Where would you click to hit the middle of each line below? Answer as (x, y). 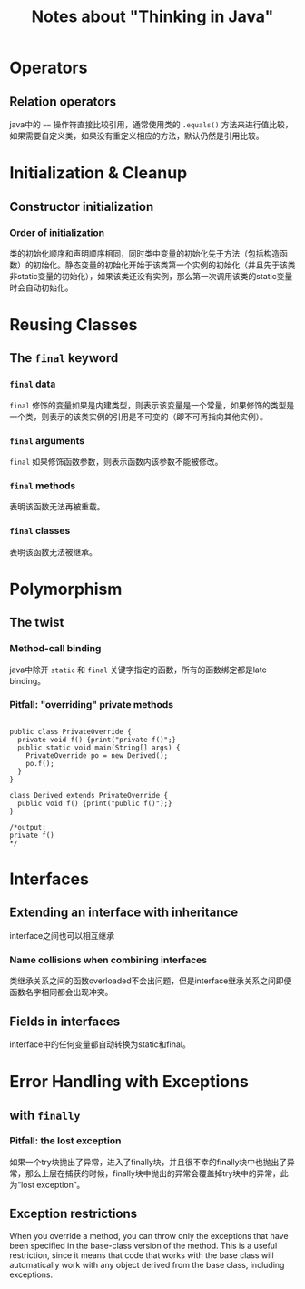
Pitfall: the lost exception (65, 1141)
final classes (40, 531)
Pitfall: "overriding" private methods (92, 705)
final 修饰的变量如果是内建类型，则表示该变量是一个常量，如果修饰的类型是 (152, 405)
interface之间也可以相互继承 (62, 935)
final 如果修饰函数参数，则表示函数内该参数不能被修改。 (116, 462)
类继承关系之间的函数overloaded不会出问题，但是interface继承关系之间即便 (151, 981)
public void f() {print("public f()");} (95, 803)
